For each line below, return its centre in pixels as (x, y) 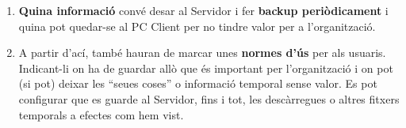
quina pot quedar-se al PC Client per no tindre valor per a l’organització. (197, 26)
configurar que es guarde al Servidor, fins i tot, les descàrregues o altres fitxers (209, 98)
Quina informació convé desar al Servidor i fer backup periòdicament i (203, 10)
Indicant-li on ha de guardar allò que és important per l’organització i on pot (206, 68)
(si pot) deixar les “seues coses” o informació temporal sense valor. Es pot (198, 83)
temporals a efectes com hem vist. (101, 114)
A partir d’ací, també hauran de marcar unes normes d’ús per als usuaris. (202, 53)
